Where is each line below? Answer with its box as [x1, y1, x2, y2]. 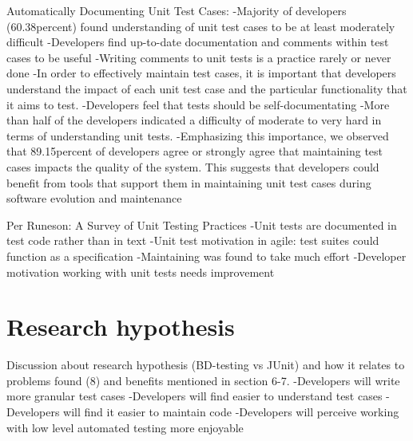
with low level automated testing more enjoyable [6, 419, 244, 435]
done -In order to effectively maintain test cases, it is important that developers [6, 65, 396, 81]
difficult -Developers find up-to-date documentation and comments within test [6, 33, 389, 50]
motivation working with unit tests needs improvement [6, 263, 275, 280]
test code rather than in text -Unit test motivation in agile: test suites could [6, 232, 379, 249]
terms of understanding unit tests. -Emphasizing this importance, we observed [6, 127, 389, 144]
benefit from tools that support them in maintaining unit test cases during [6, 174, 371, 191]
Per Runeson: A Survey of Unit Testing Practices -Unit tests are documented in [6, 216, 397, 233]
